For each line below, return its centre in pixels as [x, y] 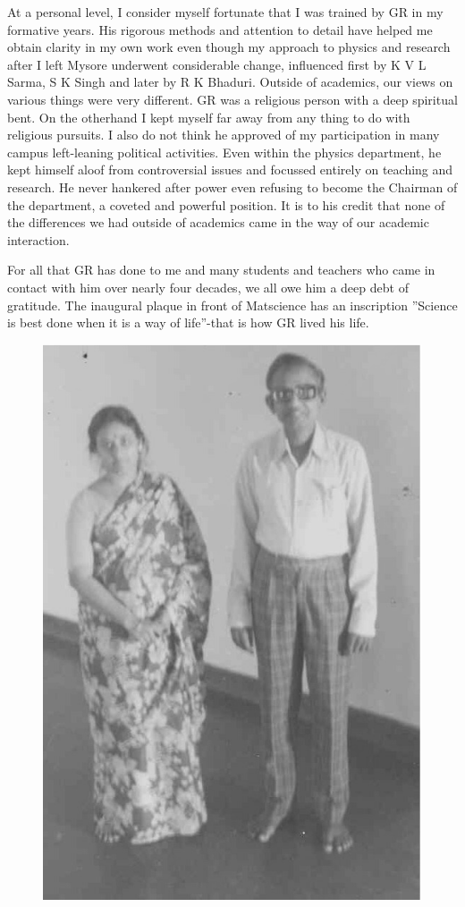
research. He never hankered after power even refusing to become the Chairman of [232, 186]
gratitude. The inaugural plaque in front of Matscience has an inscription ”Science [232, 305]
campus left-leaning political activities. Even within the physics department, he [224, 152]
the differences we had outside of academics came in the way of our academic [218, 222]
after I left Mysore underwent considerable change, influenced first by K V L [217, 64]
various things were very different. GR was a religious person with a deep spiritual [232, 99]
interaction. [38, 239]
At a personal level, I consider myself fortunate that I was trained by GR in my [225, 12]
